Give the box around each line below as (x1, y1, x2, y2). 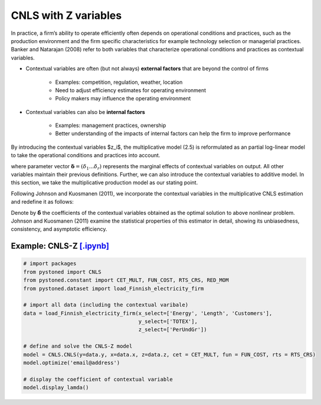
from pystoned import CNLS (23, 269, 101, 275)
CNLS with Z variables (11, 9, 122, 22)
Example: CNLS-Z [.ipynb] (11, 241, 109, 251)
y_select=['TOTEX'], (138, 318, 198, 325)
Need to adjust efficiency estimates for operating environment (55, 86, 207, 94)
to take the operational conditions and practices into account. (11, 152, 160, 159)
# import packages (23, 260, 77, 267)
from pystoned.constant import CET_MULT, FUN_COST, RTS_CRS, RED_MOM (23, 277, 229, 283)
